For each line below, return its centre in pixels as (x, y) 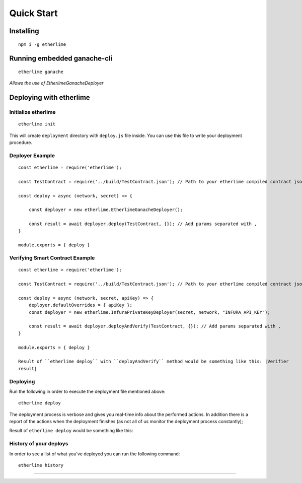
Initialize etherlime (32, 112)
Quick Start (33, 13)
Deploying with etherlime (50, 97)
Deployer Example (32, 155)
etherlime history (41, 465)
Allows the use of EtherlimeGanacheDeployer (56, 83)
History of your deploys (39, 444)
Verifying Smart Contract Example (52, 258)
